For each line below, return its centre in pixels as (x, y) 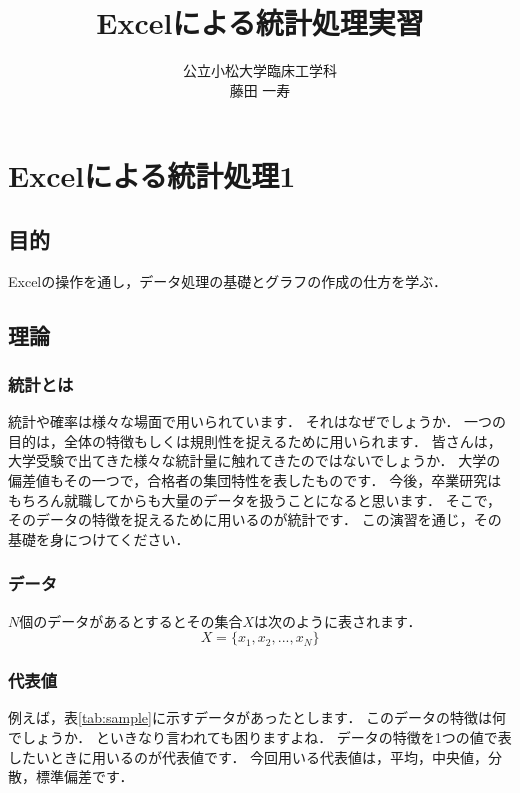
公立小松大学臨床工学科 (260, 70)
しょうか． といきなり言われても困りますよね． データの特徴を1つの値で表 (266, 737)
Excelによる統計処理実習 (260, 22)
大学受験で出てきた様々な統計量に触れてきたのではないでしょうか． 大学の (254, 460)
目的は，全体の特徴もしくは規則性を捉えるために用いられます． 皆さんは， (255, 440)
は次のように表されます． (338, 620)
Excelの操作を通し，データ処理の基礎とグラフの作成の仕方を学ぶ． (227, 280)
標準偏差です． (84, 776)
